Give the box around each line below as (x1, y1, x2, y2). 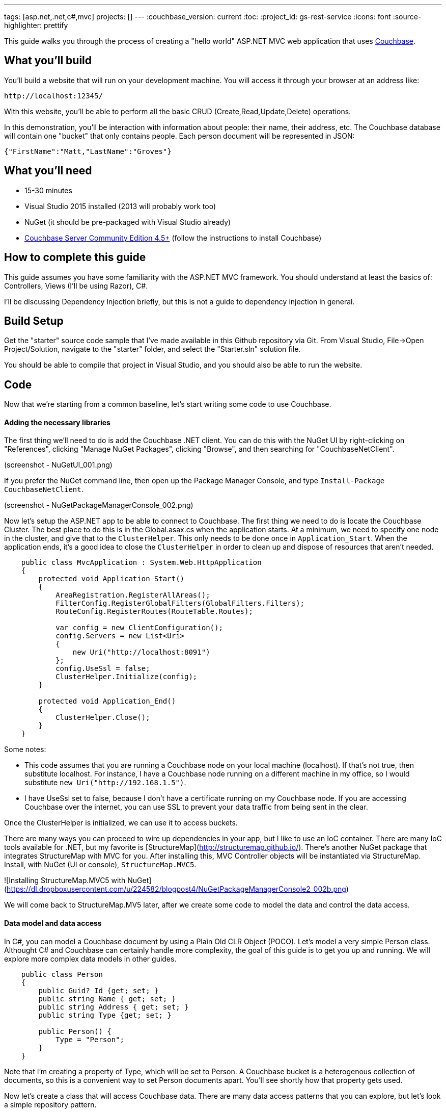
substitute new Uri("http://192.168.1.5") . (24, 778, 186, 787)
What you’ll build (4, 54, 92, 67)
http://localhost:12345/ (4, 91, 103, 100)
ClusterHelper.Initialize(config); (55, 672, 198, 681)
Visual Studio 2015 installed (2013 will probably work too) (24, 201, 216, 211)
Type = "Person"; (55, 1035, 125, 1044)
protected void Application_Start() (38, 575, 185, 583)
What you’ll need (4, 164, 92, 177)
